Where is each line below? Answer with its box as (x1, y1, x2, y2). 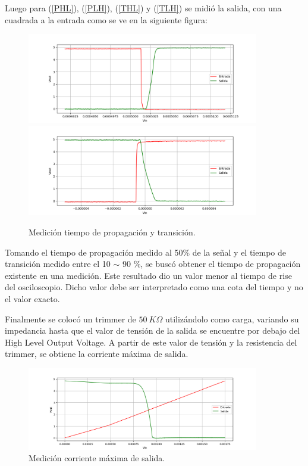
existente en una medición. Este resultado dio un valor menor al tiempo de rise (5, 269, 292, 281)
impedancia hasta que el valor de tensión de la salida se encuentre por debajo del (5, 324, 300, 337)
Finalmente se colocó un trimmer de (5, 312, 136, 325)
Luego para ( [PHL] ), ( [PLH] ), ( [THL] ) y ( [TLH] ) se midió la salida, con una (5, 2, 282, 14)
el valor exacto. (5, 292, 60, 305)
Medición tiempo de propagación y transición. (29, 225, 196, 238)
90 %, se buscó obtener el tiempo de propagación (122, 257, 301, 270)
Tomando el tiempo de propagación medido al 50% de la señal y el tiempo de (5, 246, 286, 258)
